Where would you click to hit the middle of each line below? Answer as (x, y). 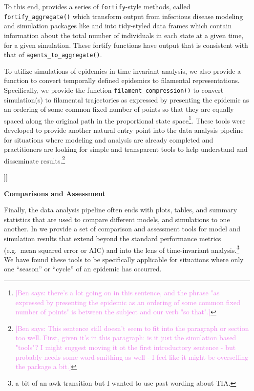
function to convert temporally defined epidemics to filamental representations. (122, 80)
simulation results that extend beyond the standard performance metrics (113, 238)
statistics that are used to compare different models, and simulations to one (117, 219)
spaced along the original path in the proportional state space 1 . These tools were (125, 120)
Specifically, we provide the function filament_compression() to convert (114, 90)
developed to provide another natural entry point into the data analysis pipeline (124, 130)
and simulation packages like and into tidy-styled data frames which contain (118, 26)
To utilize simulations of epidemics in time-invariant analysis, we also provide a (123, 71)
